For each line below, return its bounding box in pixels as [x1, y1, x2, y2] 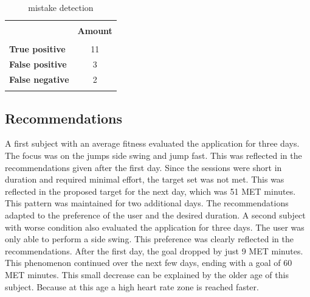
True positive [9, 43, 66, 55]
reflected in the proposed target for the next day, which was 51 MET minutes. [5, 184, 296, 197]
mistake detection [28, 1, 94, 13]
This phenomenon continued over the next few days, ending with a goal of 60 [5, 256, 292, 269]
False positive [9, 58, 67, 71]
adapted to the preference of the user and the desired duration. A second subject [5, 208, 306, 221]
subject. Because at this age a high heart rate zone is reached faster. [5, 280, 259, 293]
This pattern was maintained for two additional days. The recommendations [5, 197, 289, 209]
